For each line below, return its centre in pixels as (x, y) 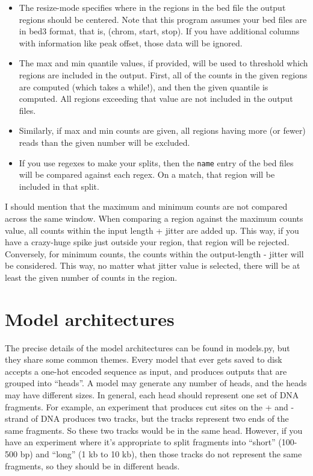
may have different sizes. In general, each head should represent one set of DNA (152, 395)
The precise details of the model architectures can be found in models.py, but (147, 347)
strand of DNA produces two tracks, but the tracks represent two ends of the (147, 418)
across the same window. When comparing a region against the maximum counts (154, 218)
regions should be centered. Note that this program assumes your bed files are (163, 19)
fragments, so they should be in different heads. (92, 465)
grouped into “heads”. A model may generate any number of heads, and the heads (156, 383)
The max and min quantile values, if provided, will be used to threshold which (163, 63)
